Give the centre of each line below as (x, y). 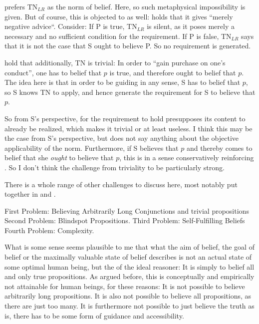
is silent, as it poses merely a (191, 26)
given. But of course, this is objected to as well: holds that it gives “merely (119, 16)
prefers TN (21, 6)
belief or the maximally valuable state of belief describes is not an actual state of (128, 257)
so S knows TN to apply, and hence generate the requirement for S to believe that (130, 92)
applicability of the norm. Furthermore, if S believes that (92, 148)
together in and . (30, 194)
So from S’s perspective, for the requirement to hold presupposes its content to (125, 118)
